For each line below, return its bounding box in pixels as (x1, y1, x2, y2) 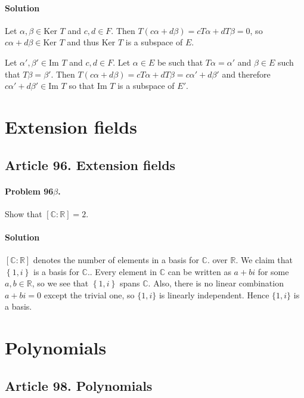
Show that (5, 207, 42, 220)
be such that (157, 55, 203, 68)
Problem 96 (5, 184, 54, 197)
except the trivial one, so (44, 288, 135, 301)
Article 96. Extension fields (5, 155, 176, 174)
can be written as (167, 265, 231, 277)
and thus (67, 36, 99, 48)
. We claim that (235, 254, 293, 266)
